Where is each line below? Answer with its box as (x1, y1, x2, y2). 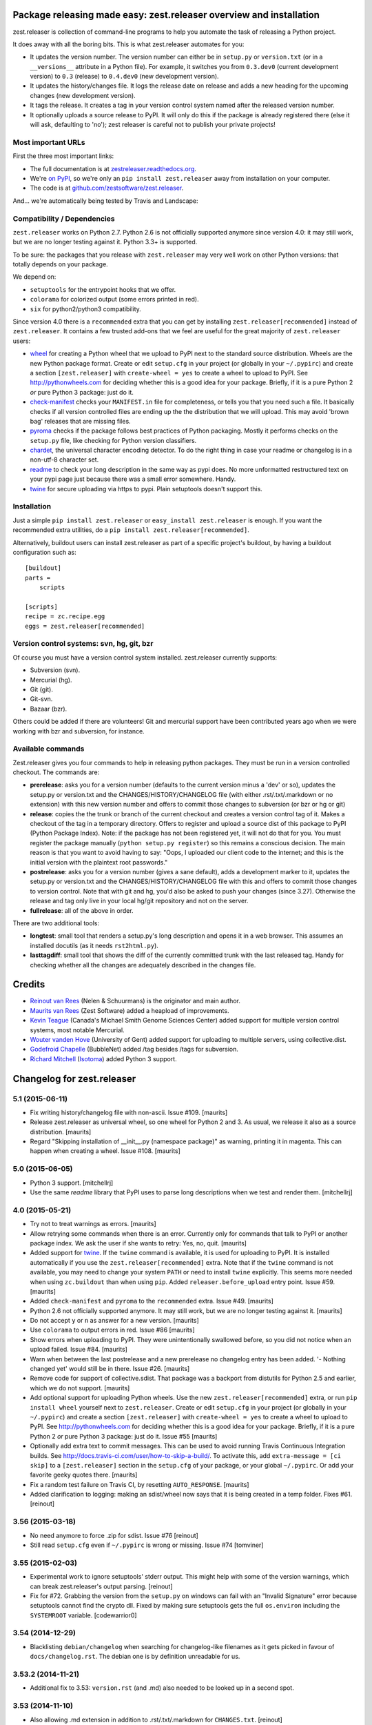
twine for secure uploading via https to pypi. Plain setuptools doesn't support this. (30, 484, 263, 493)
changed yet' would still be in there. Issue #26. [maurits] (30, 1365, 190, 1373)
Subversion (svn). (30, 666, 81, 674)
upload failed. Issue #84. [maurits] (30, 1345, 127, 1354)
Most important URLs (12, 137, 85, 147)
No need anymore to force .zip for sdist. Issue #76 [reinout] (30, 1531, 199, 1539)
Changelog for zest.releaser (12, 1073, 136, 1085)
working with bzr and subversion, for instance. (12, 727, 145, 735)
